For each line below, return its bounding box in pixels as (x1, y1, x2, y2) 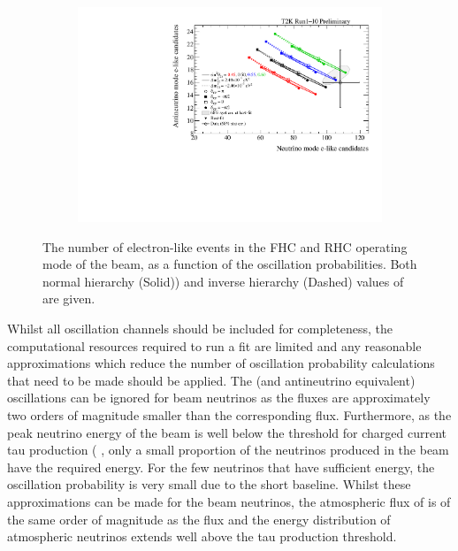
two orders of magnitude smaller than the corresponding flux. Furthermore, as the (7, 406, 452, 425)
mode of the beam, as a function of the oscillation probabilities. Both (42, 255, 417, 273)
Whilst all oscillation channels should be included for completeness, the (7, 319, 393, 338)
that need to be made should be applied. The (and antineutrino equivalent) (7, 371, 416, 389)
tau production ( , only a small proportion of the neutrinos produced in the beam (7, 440, 449, 459)
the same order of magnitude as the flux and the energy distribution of (7, 509, 391, 528)
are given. (42, 289, 95, 308)
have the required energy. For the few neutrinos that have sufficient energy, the (7, 457, 435, 476)
